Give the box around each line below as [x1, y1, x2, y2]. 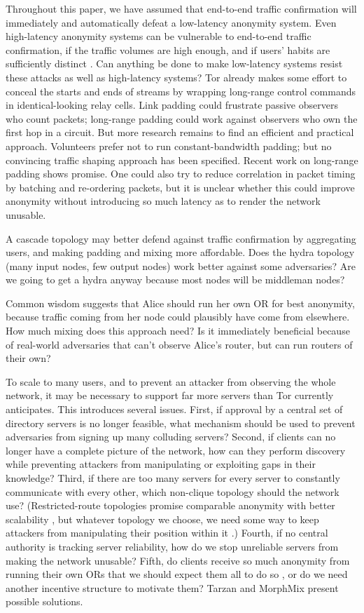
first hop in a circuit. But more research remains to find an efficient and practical [6, 125, 354, 140]
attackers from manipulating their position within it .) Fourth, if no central [6, 525, 328, 540]
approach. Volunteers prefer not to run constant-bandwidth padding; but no [6, 138, 332, 153]
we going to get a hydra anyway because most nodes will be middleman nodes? [6, 272, 345, 287]
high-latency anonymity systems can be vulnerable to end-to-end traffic [6, 29, 311, 43]
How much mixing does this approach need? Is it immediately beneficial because [6, 323, 350, 338]
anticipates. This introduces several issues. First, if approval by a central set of [6, 402, 343, 417]
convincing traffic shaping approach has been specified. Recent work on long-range [6, 152, 358, 167]
